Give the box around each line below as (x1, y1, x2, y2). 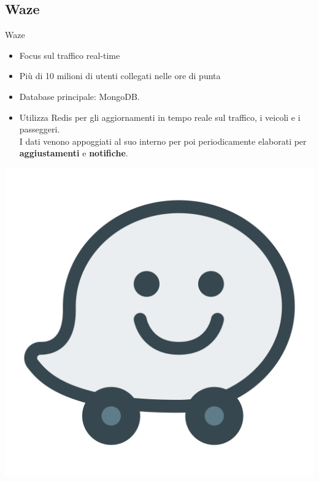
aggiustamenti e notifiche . (19, 147, 128, 159)
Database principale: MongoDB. (19, 90, 140, 102)
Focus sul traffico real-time (19, 48, 120, 61)
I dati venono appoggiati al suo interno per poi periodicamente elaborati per (19, 134, 307, 147)
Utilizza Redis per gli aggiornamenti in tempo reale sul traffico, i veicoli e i (19, 110, 301, 123)
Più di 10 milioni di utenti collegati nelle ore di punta (19, 69, 221, 82)
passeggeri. (19, 123, 60, 136)
